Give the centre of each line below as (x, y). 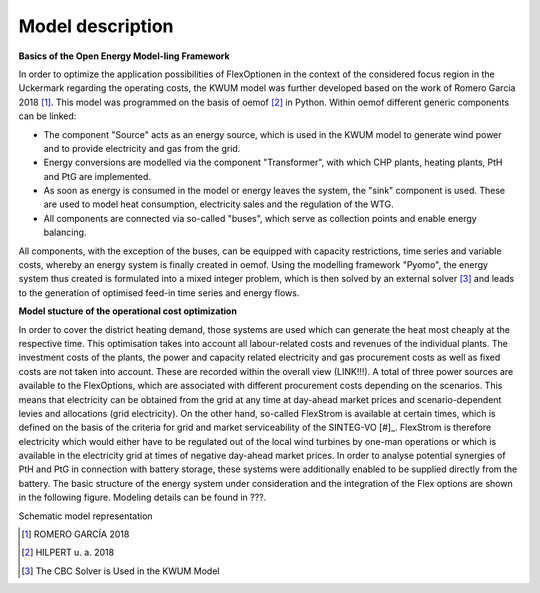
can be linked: (47, 116)
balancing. (65, 232)
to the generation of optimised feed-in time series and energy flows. (159, 292)
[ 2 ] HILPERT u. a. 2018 (68, 552)
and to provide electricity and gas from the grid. (142, 148)
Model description (96, 26)
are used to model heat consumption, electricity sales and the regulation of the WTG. (218, 204)
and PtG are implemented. (97, 176)
